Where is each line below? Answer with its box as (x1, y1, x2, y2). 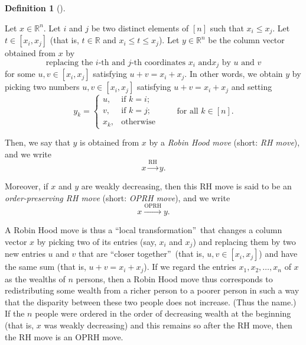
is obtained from (80, 136, 139, 149)
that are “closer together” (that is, (78, 247, 204, 260)
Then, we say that (5, 136, 70, 149)
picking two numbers (5, 80, 80, 93)
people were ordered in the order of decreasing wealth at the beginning (35, 307, 291, 320)
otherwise (121, 118, 155, 127)
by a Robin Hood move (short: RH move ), (149, 136, 300, 149)
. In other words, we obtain (184, 67, 283, 80)
